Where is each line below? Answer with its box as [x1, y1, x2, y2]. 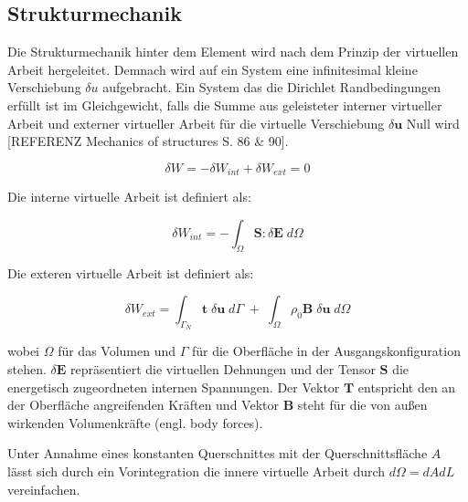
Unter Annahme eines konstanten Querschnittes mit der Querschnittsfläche [7, 444, 428, 463]
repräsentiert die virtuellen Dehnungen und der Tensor [70, 360, 376, 378]
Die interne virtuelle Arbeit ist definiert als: [7, 187, 251, 206]
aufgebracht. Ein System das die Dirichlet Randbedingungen [102, 78, 441, 97]
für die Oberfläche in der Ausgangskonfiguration [191, 341, 461, 361]
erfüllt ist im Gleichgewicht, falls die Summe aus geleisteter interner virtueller [7, 95, 442, 114]
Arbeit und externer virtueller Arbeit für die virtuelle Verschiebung [7, 113, 385, 132]
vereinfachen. [7, 479, 80, 498]
